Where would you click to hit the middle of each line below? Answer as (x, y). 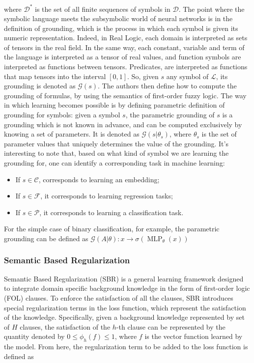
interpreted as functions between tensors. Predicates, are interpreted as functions (126, 67)
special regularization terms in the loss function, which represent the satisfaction (125, 307)
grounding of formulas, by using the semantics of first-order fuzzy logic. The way (125, 95)
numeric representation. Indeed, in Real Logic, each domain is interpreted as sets (126, 38)
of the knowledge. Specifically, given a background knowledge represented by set (124, 317)
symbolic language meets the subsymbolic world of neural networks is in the (118, 18)
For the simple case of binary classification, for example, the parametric (112, 229)
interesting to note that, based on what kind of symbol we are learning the (116, 153)
